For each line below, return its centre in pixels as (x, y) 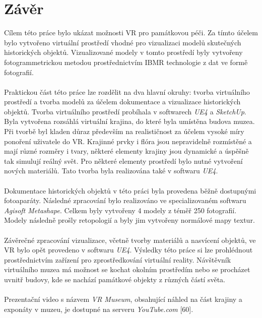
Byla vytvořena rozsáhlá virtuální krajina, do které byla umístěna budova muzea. (129, 121)
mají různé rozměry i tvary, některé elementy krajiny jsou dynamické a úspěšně (126, 151)
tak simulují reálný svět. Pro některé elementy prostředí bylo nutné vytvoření (123, 161)
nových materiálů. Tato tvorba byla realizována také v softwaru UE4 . (111, 171)
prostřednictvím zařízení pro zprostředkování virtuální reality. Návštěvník (118, 259)
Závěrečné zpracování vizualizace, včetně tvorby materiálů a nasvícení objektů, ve (130, 240)
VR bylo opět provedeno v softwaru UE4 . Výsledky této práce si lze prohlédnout (128, 250)
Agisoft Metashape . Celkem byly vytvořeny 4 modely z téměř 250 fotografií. (120, 210)
